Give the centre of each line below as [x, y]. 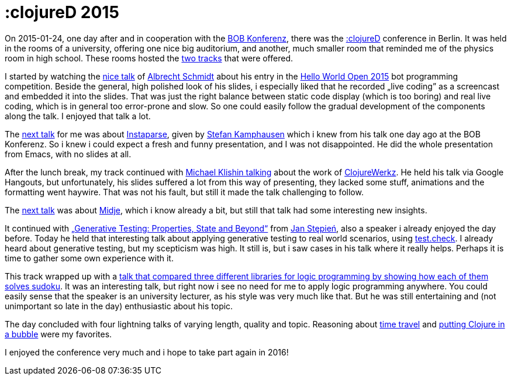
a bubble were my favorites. [58, 334]
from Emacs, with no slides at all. [68, 154]
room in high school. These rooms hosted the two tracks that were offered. [149, 58]
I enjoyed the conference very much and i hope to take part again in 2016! [147, 352]
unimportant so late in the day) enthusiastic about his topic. [119, 306]
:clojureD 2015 [62, 12]
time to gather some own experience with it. [89, 258]
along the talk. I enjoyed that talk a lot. [78, 116]
